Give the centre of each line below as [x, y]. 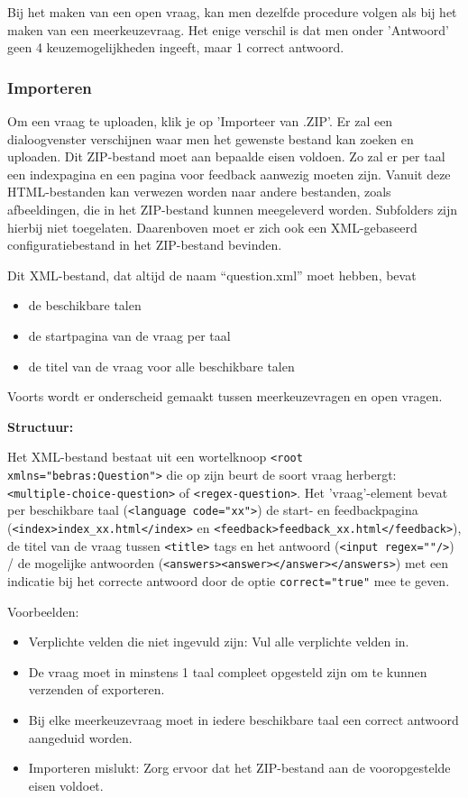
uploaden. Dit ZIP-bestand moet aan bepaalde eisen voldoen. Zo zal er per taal [226, 156]
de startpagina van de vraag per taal [129, 335]
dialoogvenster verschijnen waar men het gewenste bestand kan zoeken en [211, 138]
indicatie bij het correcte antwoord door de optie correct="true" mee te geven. [229, 580]
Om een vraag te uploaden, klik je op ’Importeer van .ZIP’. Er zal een [200, 121]
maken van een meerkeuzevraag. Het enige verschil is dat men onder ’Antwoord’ [228, 29]
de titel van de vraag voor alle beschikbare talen [161, 366]
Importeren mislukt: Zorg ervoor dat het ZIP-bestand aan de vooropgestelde [239, 768]
